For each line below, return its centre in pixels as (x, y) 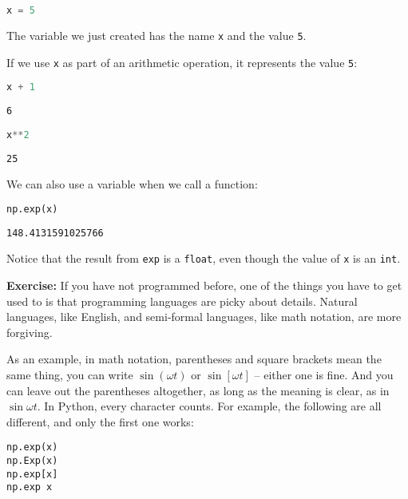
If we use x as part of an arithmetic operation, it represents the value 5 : (182, 62)
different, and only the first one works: (100, 421)
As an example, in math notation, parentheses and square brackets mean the (194, 359)
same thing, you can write (70, 374)
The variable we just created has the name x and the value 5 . (156, 35)
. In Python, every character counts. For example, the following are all (209, 406)
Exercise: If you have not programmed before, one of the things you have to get (204, 285)
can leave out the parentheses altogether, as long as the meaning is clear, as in (198, 390)
